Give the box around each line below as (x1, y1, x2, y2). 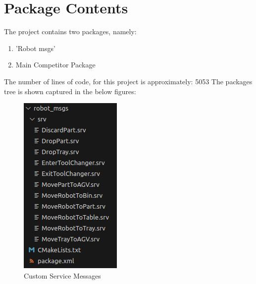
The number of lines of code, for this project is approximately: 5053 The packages (4, 76, 253, 86)
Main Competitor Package (15, 59, 96, 70)
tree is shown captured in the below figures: (4, 86, 136, 96)
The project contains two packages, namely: (4, 26, 137, 37)
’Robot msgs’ (15, 43, 55, 53)
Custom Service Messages (24, 270, 101, 281)
